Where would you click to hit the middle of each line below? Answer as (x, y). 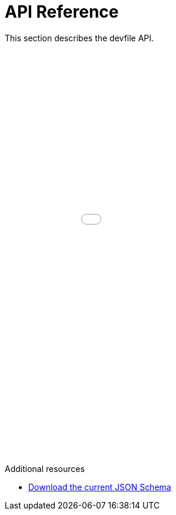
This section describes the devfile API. (79, 38)
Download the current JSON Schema (100, 487)
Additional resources (45, 468)
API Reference (62, 12)
